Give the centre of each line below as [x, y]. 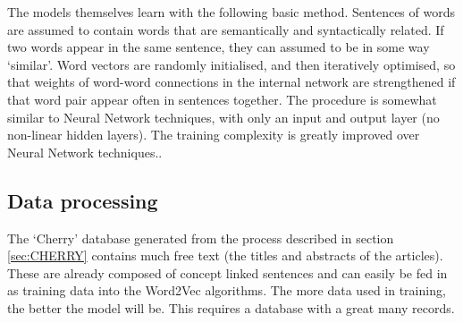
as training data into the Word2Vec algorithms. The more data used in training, [227, 290]
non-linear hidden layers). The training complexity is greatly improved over [214, 135]
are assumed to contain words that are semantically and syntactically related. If [226, 29]
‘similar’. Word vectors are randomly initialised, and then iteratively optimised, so [231, 64]
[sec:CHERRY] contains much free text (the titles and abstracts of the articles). [225, 255]
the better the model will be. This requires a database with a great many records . [231, 307]
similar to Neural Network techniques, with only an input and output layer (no [223, 117]
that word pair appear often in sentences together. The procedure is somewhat [222, 99]
